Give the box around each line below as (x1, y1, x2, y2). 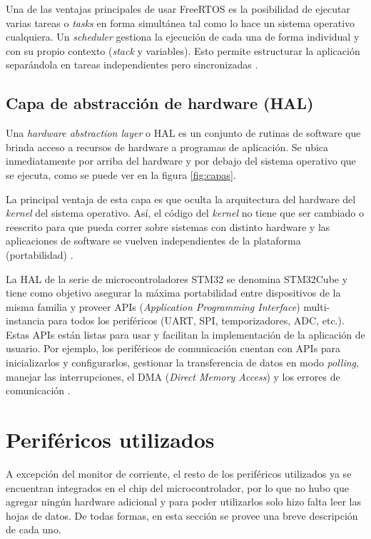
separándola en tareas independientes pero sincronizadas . (6, 57, 258, 72)
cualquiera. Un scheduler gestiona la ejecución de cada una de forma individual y (6, 29, 360, 44)
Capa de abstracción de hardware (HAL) (6, 92, 314, 114)
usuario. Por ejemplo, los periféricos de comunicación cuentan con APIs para (6, 341, 341, 356)
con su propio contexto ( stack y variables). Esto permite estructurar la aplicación (6, 43, 360, 58)
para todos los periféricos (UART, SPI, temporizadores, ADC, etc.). (48, 313, 345, 328)
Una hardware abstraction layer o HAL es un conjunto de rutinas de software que (6, 125, 361, 140)
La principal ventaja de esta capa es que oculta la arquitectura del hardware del (6, 191, 356, 206)
